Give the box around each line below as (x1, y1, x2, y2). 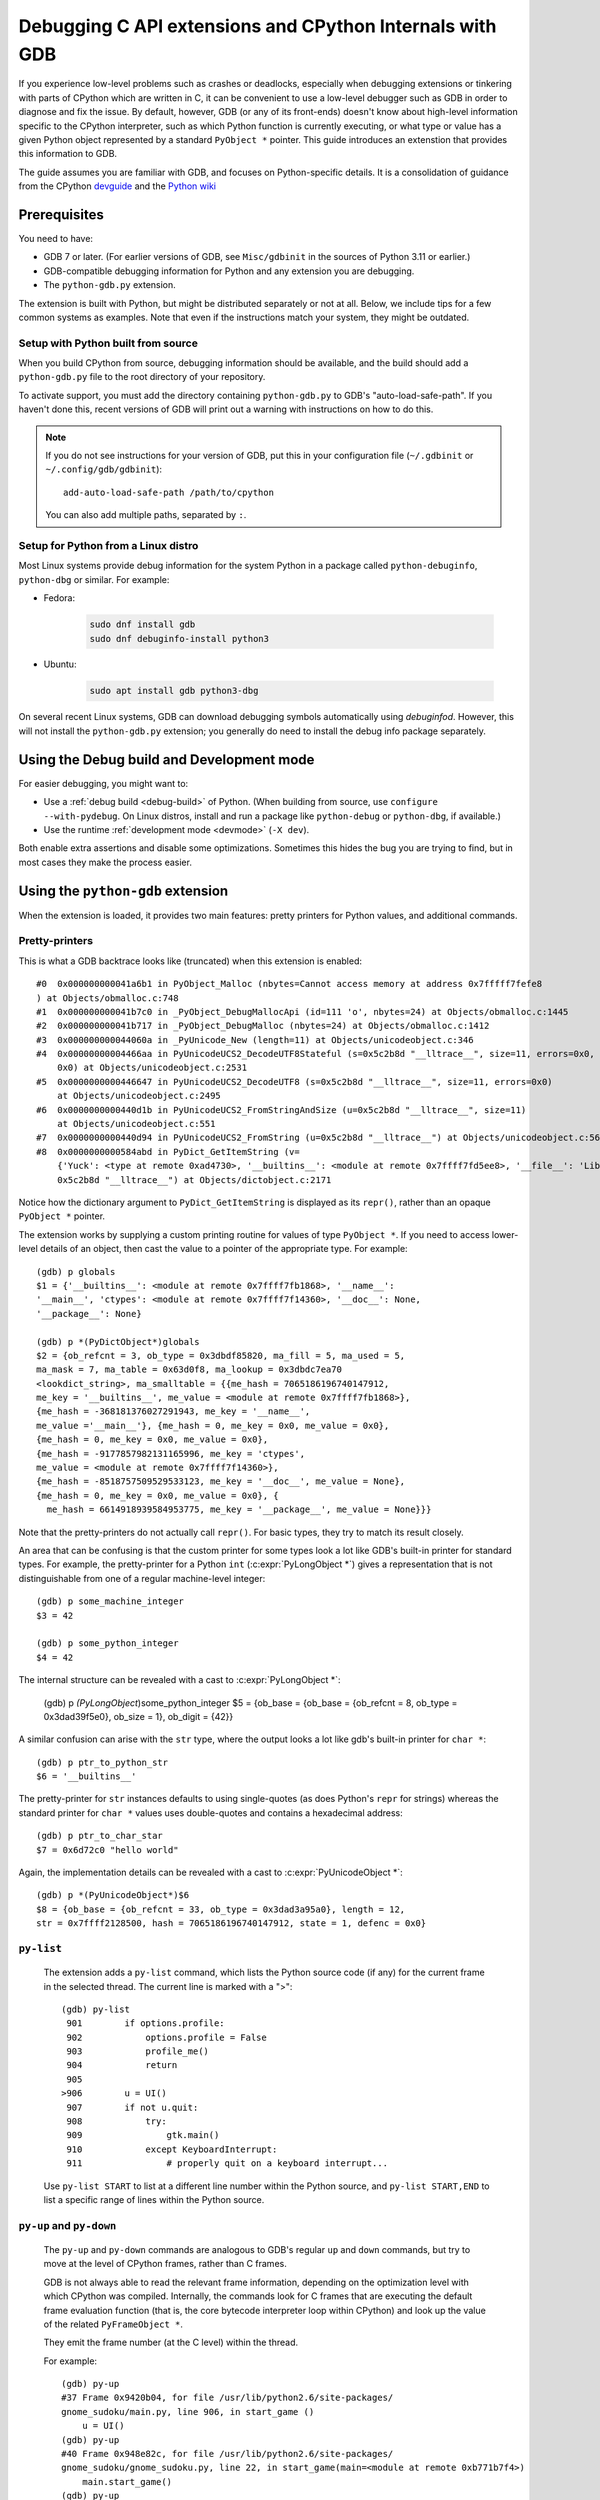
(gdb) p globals (36, 1266, 116, 1277)
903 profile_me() (66, 2046, 210, 2057)
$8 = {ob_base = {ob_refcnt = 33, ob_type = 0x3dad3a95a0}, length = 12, (36, 1903, 406, 1915)
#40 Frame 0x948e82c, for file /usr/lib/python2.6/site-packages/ (61, 2448, 394, 2460)
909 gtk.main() (66, 2130, 220, 2141)
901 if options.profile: (66, 2018, 225, 2029)
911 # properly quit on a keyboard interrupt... (66, 2158, 389, 2169)
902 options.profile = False (66, 2031, 267, 2043)
